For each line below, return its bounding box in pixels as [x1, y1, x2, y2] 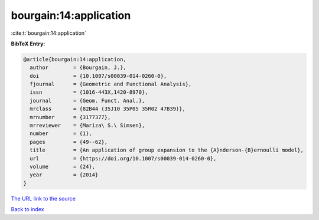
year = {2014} [30, 172, 99, 178]
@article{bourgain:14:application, [23, 56, 126, 63]
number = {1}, [30, 130, 93, 137]
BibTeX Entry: [11, 40, 45, 47]
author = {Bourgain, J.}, [30, 64, 126, 71]
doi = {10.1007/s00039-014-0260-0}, [30, 73, 167, 79]
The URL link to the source [11, 195, 76, 202]
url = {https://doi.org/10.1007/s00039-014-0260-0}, [30, 155, 217, 162]
